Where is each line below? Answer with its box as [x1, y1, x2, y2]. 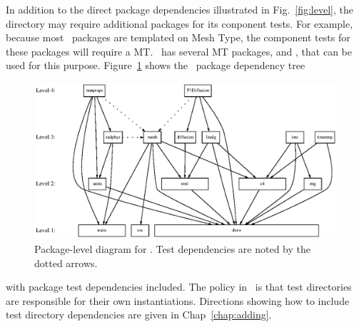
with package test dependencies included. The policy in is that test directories [6, 279, 352, 294]
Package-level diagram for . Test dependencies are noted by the [34, 242, 310, 256]
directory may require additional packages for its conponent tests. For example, [6, 16, 353, 31]
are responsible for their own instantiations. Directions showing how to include [6, 293, 350, 308]
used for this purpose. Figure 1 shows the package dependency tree [6, 58, 305, 73]
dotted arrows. [34, 255, 98, 270]
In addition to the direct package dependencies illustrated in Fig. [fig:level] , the [6, 2, 353, 16]
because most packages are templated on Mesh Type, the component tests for [6, 30, 350, 45]
